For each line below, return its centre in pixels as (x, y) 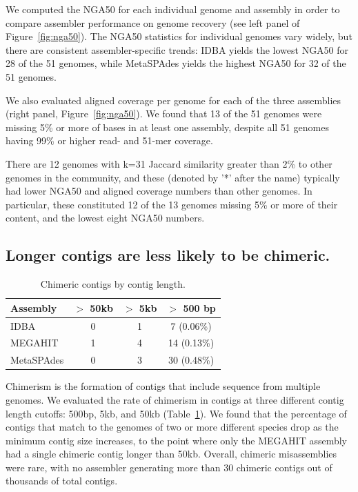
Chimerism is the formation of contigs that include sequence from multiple (163, 386)
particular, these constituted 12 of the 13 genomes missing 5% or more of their (172, 204)
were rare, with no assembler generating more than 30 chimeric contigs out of (169, 467)
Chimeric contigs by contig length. (113, 284)
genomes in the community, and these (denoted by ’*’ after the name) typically (173, 177)
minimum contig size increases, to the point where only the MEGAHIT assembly (176, 440)
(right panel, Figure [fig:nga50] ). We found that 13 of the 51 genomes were (164, 114)
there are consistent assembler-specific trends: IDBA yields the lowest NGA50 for (177, 49)
